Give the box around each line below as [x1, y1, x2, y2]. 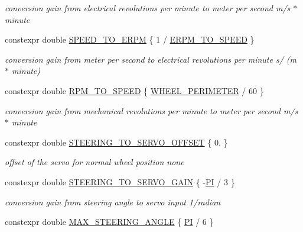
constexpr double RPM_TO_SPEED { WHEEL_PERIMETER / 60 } [5, 84, 264, 96]
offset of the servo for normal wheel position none [5, 156, 184, 168]
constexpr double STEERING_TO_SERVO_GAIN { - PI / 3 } [5, 175, 235, 188]
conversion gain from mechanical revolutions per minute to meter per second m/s [5, 104, 298, 117]
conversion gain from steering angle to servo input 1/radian [5, 195, 221, 208]
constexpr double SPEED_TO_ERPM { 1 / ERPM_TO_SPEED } [5, 33, 255, 46]
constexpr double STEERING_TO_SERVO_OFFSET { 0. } [5, 136, 228, 148]
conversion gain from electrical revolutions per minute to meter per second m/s [5, 2, 291, 14]
